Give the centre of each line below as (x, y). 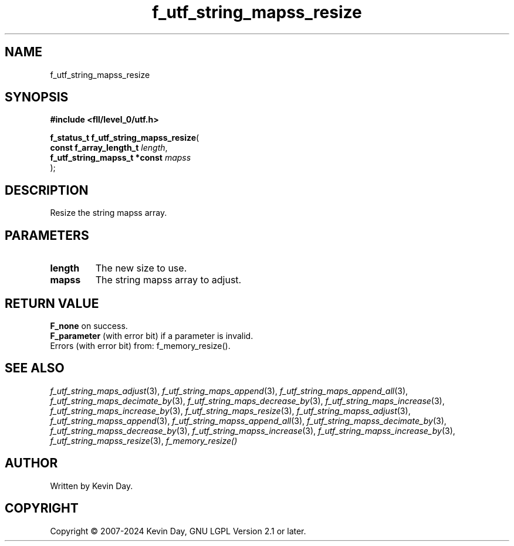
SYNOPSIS (37, 97)
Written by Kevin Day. (92, 486)
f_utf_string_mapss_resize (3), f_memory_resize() (144, 440)
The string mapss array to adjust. (168, 280)
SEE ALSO (35, 368)
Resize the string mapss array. (109, 213)
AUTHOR (31, 463)
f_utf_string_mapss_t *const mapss (121, 158)
